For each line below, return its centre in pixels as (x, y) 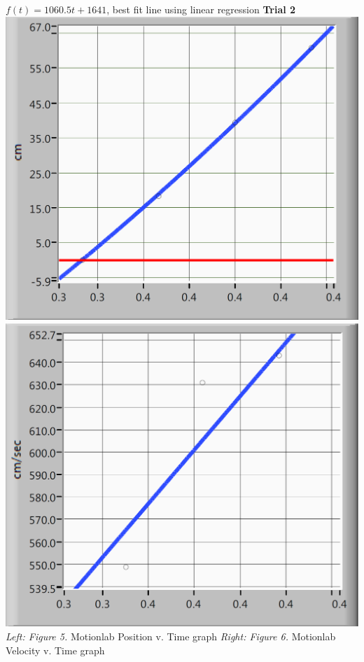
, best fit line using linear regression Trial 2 (201, 9)
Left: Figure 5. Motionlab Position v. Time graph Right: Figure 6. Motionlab (171, 636)
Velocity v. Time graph (55, 650)
